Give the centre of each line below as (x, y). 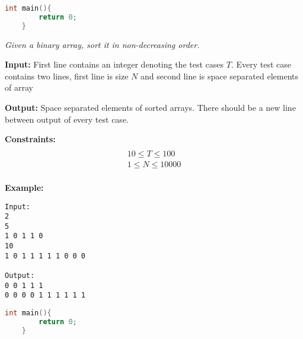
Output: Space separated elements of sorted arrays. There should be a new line (150, 107)
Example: (24, 187)
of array (19, 87)
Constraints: (30, 139)
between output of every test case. (67, 119)
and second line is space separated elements (220, 76)
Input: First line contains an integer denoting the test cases (114, 64)
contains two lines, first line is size (67, 76)
